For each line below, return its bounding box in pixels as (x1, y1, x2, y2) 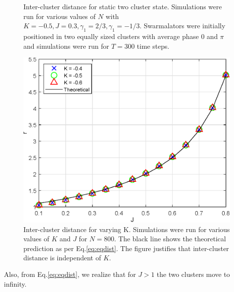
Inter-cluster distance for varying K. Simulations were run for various (23, 224, 230, 234)
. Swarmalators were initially (139, 20, 226, 31)
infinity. (4, 278, 27, 289)
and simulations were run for (23, 40, 109, 51)
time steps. (136, 40, 170, 51)
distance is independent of (23, 253, 101, 263)
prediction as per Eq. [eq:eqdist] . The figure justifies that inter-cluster (23, 243, 229, 253)
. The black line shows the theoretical (114, 234, 226, 244)
